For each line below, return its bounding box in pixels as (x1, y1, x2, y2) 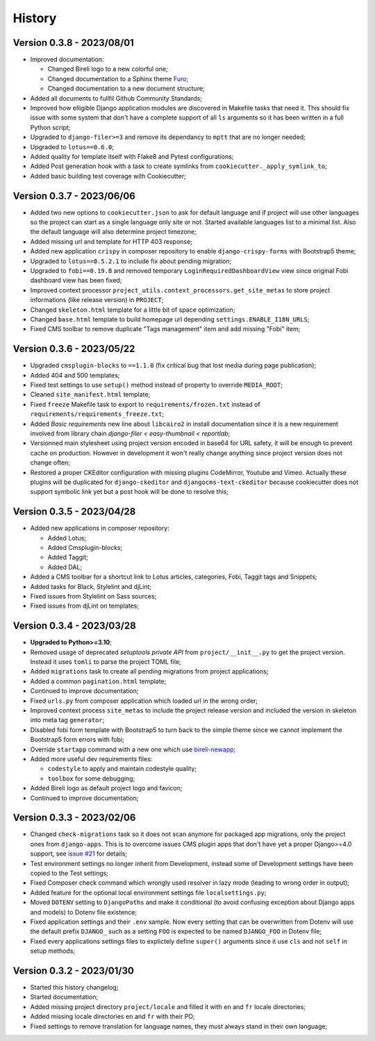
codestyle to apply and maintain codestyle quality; (47, 765, 197, 773)
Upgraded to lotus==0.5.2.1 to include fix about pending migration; (30, 257, 232, 265)
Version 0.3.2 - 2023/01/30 (12, 965, 135, 976)
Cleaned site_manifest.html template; (30, 390, 151, 399)
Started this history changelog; (30, 983, 119, 992)
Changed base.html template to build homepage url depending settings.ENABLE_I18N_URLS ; (30, 315, 310, 323)
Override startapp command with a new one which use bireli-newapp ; (30, 745, 236, 753)
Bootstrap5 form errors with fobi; (30, 735, 124, 744)
